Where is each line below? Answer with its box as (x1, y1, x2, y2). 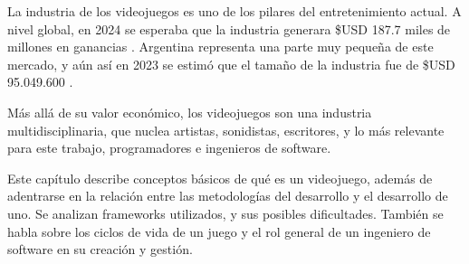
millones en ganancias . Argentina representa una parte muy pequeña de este (7, 37, 434, 56)
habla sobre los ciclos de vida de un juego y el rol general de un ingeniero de (7, 222, 431, 240)
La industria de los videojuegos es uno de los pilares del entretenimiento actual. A (7, 2, 462, 20)
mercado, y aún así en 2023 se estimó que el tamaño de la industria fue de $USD (7, 54, 455, 73)
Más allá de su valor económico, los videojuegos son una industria (7, 102, 372, 121)
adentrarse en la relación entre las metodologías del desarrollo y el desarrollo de (7, 186, 448, 205)
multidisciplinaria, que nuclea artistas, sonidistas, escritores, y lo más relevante (7, 120, 445, 139)
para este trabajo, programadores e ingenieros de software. (7, 138, 331, 157)
